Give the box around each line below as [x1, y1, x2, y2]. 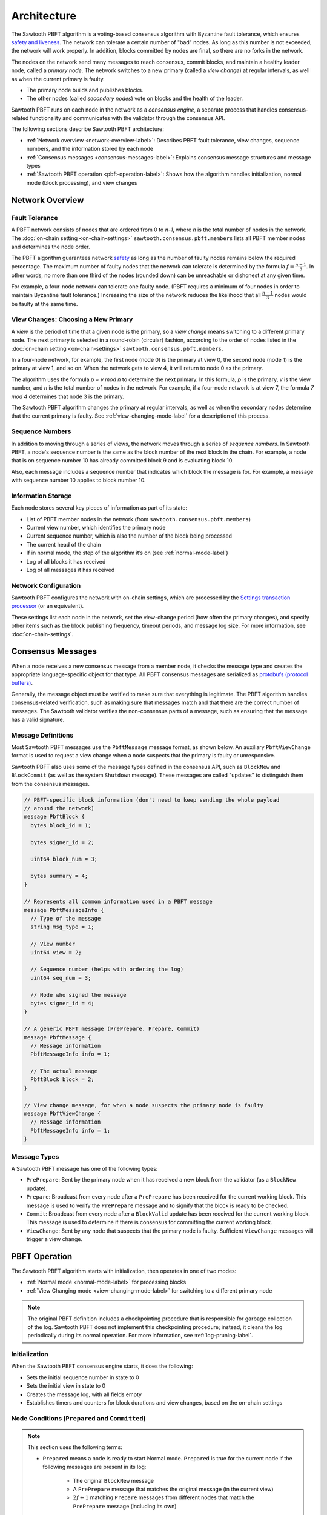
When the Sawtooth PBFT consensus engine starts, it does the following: [11, 1362, 193, 1370]
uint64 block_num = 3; [30, 856, 98, 863]
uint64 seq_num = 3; [30, 974, 91, 981]
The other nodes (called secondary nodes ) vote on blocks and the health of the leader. [26, 95, 243, 102]
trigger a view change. [26, 1236, 83, 1243]
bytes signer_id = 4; [30, 1000, 95, 1007]
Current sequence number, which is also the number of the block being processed [26, 532, 233, 539]
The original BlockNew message [73, 1477, 154, 1484]
